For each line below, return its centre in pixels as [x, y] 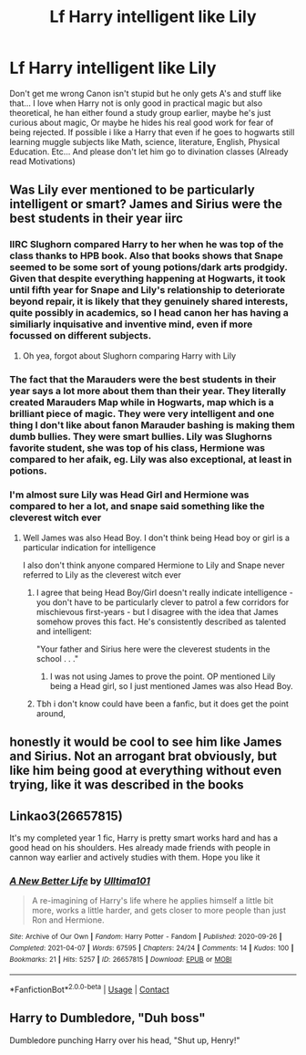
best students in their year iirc [97, 219]
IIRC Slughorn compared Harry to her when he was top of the [147, 245]
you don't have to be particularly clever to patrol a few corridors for [163, 602]
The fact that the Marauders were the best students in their [143, 379]
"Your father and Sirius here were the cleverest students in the [153, 649]
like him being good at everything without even [146, 771]
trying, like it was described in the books [127, 785]
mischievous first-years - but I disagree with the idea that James [158, 611]
